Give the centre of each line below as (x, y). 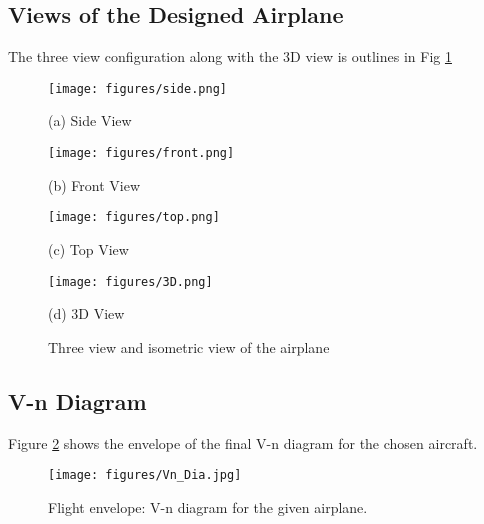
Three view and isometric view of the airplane (189, 346)
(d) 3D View (86, 313)
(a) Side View (90, 120)
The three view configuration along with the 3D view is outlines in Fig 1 (230, 56)
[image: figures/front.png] (141, 153)
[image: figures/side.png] (137, 88)
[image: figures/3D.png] (130, 281)
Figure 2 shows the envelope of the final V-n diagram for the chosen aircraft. (243, 442)
